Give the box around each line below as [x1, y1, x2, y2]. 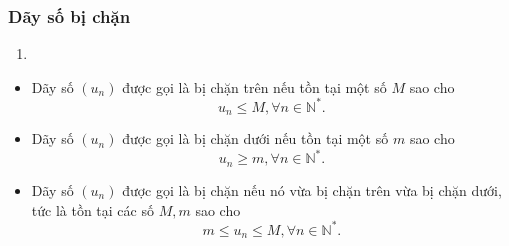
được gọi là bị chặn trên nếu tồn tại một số [122, 76, 387, 97]
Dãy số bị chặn [8, 3, 131, 28]
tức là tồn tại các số [31, 199, 154, 220]
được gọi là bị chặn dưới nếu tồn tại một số [122, 128, 389, 149]
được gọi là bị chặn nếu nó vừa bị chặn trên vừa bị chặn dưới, [122, 179, 502, 200]
